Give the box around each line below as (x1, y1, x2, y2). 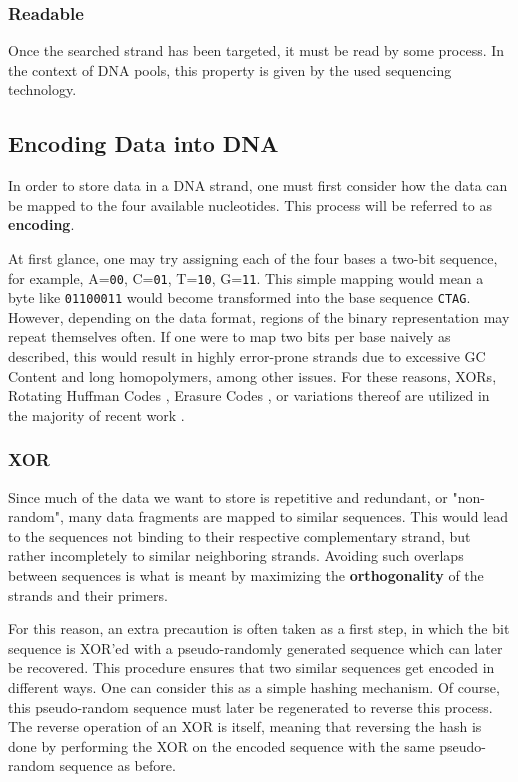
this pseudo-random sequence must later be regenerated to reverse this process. (8, 696, 493, 717)
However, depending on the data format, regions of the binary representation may (8, 306, 510, 327)
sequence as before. (59, 755, 176, 776)
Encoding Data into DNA (8, 128, 279, 159)
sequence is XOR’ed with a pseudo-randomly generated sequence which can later (8, 637, 503, 658)
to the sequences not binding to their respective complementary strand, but (8, 525, 471, 546)
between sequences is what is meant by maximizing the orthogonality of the (8, 565, 484, 586)
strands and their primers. (8, 584, 168, 605)
